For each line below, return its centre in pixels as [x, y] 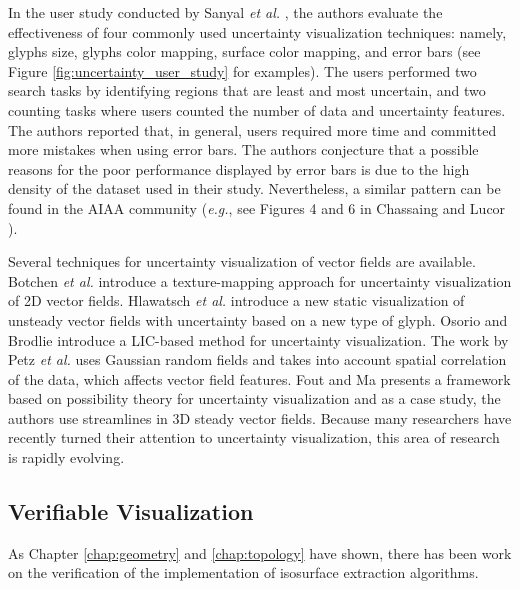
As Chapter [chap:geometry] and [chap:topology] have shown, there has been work [260, 552]
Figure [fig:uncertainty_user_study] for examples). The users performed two [242, 70]
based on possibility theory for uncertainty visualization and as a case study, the [254, 398]
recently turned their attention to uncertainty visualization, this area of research [254, 437]
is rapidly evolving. [66, 457]
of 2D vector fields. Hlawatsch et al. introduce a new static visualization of [236, 300]
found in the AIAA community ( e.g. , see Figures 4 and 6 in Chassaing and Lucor [257, 207]
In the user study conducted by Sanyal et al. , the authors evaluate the [225, 12]
